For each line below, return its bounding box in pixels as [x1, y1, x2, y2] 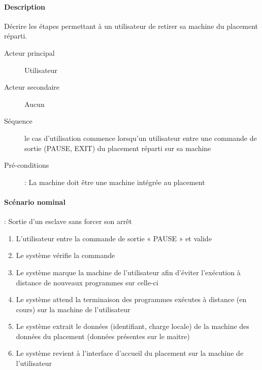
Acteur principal [4, 47, 55, 58]
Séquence [4, 116, 32, 126]
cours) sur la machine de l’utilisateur [16, 304, 130, 314]
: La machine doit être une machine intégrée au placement [24, 176, 205, 187]
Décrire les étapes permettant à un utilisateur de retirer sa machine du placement [4, 20, 258, 31]
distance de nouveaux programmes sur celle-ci [16, 277, 158, 287]
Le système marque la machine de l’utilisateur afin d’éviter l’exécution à [16, 267, 241, 277]
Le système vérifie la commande [16, 250, 115, 261]
